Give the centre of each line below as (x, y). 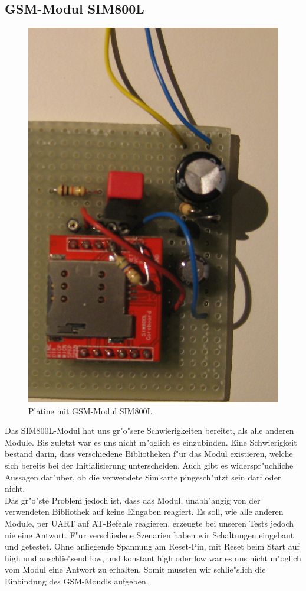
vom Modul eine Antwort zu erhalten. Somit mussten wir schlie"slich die (135, 569)
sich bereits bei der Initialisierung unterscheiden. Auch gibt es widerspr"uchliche (149, 465)
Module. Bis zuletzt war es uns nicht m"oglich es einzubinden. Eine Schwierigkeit (151, 442)
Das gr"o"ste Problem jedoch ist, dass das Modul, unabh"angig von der (133, 500)
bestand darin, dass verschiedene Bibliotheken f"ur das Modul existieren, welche (149, 454)
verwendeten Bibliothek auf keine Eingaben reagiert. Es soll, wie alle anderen (144, 512)
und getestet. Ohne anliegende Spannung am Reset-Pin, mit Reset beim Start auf (152, 546)
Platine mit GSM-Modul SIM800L (91, 410)
